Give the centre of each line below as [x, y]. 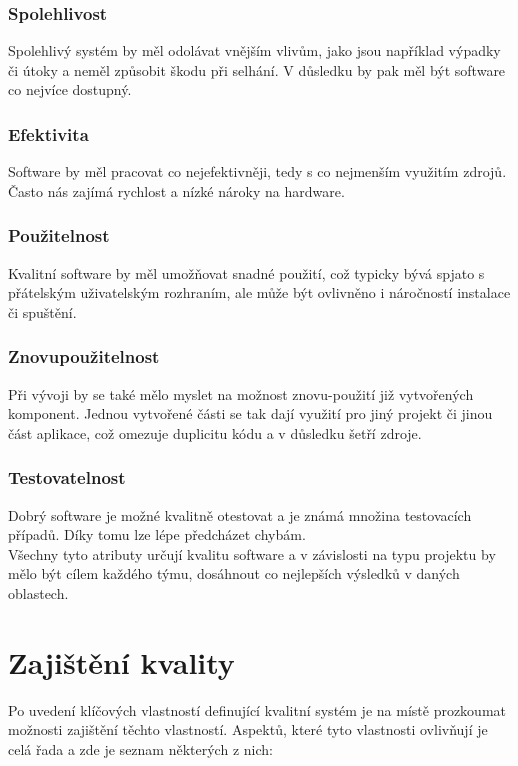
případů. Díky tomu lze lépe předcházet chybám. [157, 534]
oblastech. [38, 593]
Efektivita [48, 133]
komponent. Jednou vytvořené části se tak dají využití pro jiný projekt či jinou [250, 413]
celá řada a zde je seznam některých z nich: [140, 748]
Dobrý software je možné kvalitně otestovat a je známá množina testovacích [240, 514]
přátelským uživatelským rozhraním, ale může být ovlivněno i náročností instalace [259, 292]
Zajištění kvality [121, 661]
